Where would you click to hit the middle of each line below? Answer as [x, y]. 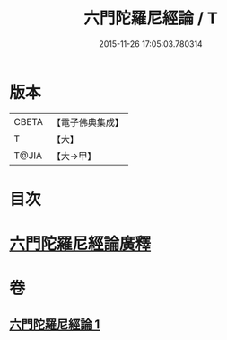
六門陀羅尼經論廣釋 [80, 244]
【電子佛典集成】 [87, 122]
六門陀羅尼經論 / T [151, 18]
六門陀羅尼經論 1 [55, 324]
